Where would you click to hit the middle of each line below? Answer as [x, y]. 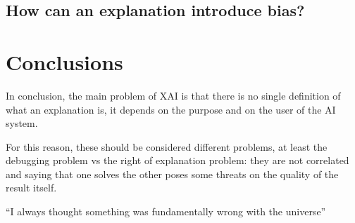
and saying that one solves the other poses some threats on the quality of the [172, 174]
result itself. [31, 188]
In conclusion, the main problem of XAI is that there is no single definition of [173, 95]
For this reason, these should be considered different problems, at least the [167, 146]
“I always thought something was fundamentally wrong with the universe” [166, 211]
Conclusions [64, 61]
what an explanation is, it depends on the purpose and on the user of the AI [171, 109]
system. [22, 123]
